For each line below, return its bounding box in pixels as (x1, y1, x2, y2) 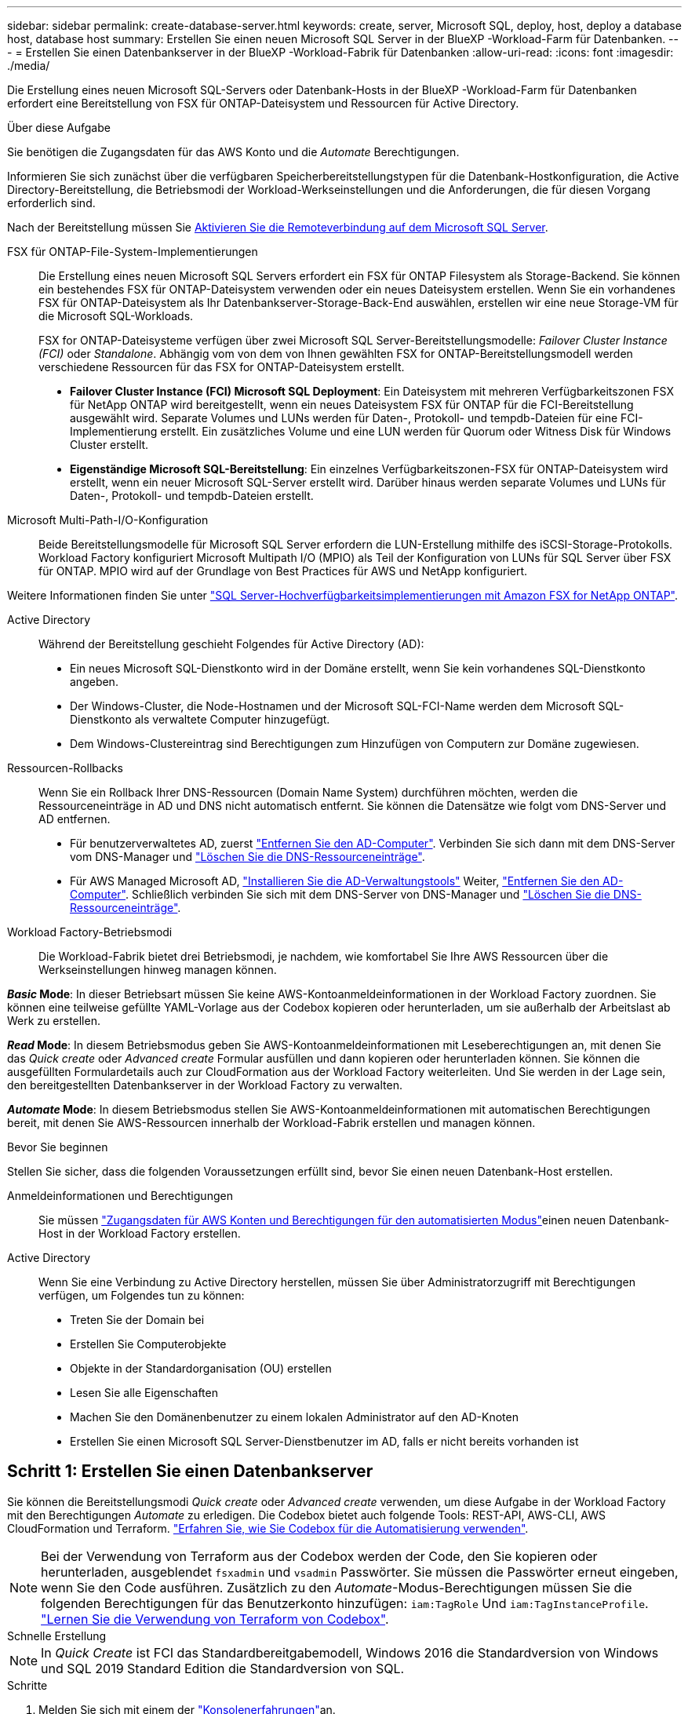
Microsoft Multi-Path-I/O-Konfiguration (7, 513, 209, 527)
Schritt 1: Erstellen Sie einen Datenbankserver (7, 1461, 373, 1482)
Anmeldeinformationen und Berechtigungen (7, 1189, 233, 1202)
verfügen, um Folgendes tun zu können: (38, 1289, 245, 1302)
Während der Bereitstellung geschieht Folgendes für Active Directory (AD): (38, 637, 424, 651)
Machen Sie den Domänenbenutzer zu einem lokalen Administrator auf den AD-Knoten (70, 1410, 519, 1424)
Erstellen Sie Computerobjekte (70, 1337, 227, 1351)
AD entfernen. (38, 812, 111, 826)
